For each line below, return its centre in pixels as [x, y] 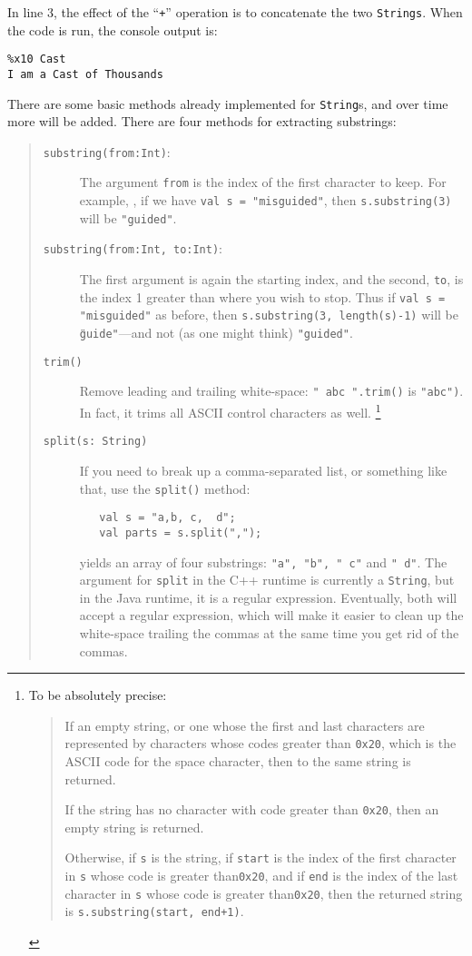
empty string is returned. [134, 827]
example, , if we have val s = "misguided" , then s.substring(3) [265, 200]
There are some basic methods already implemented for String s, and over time [228, 103]
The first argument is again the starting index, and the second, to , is [271, 279]
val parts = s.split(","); [181, 532]
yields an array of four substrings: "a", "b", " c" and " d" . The [263, 562]
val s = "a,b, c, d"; [167, 518]
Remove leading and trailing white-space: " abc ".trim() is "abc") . [271, 391]
